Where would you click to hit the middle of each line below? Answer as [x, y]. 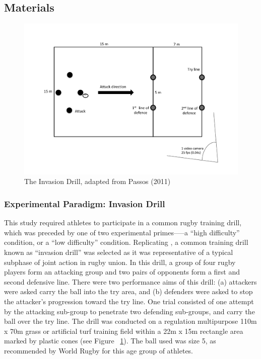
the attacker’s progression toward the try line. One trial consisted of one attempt [129, 301]
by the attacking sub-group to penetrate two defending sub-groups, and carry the [129, 311]
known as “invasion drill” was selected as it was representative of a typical [119, 252]
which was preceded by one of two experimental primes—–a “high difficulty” [122, 232]
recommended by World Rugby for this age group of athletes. [99, 350]
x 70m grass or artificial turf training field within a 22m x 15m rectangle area [124, 331]
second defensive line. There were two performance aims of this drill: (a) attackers [130, 281]
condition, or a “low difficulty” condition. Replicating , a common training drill [126, 242]
